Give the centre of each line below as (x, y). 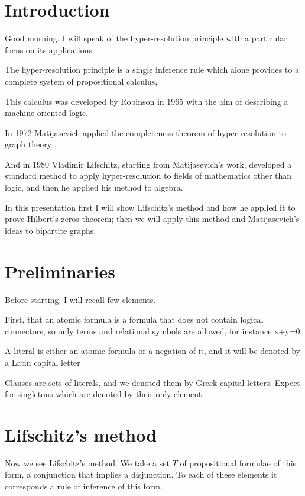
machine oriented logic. (46, 113)
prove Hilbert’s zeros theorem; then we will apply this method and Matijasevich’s (152, 219)
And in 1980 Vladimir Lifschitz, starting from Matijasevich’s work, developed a (148, 164)
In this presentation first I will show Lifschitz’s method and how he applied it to (150, 207)
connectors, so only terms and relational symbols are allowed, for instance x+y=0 (152, 331)
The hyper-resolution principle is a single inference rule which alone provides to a (152, 70)
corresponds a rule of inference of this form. (84, 486)
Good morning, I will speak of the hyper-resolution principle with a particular (146, 38)
